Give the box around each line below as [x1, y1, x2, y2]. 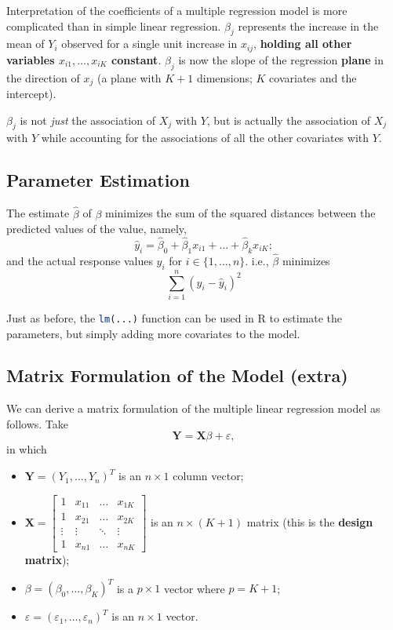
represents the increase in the [238, 17, 379, 34]
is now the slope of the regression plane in [178, 51, 384, 67]
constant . [111, 51, 162, 67]
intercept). [6, 86, 56, 102]
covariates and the [269, 69, 357, 86]
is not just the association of [20, 111, 155, 128]
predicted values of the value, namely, [6, 220, 187, 237]
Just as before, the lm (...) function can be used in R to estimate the [6, 309, 343, 326]
